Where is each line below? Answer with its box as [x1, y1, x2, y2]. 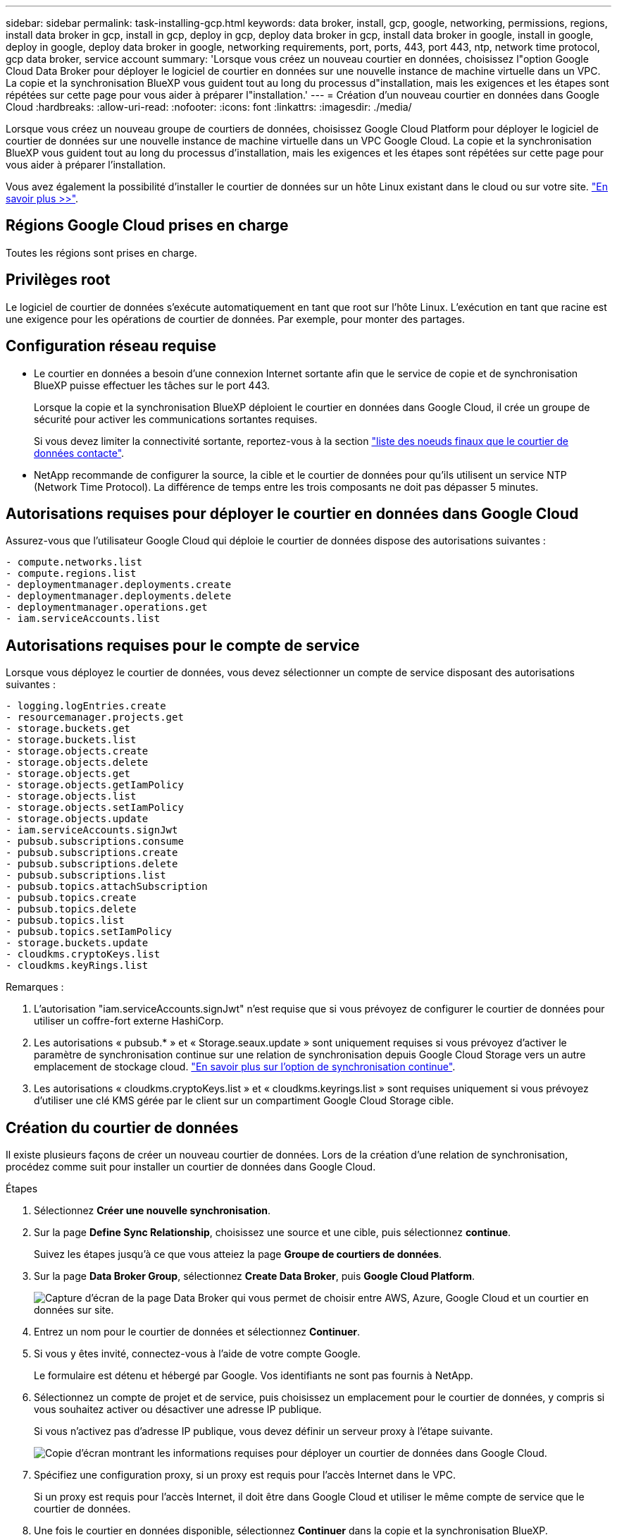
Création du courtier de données [6, 1118, 239, 1137]
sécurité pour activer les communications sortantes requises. [34, 412, 318, 425]
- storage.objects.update [6, 813, 149, 825]
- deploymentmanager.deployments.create [6, 579, 232, 591]
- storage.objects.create [6, 745, 149, 757]
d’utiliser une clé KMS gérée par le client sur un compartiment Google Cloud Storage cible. [34, 1094, 454, 1107]
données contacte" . [34, 446, 125, 459]
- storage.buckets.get [6, 723, 131, 735]
